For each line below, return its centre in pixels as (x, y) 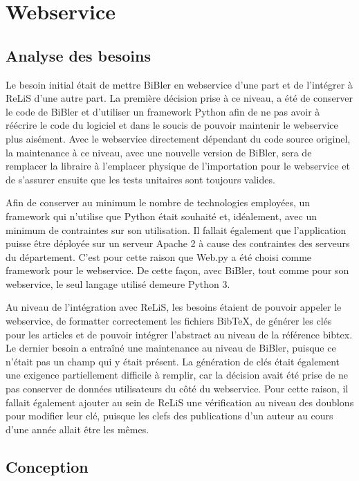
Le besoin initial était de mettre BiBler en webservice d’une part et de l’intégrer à (179, 84)
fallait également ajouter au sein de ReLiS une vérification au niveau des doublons (180, 402)
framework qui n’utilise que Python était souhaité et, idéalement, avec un (161, 216)
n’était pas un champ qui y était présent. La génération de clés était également (173, 361)
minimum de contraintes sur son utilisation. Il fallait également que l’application (176, 229)
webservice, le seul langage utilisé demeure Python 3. (118, 283)
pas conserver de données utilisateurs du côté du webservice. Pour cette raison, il (177, 389)
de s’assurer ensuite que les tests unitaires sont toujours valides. (140, 179)
